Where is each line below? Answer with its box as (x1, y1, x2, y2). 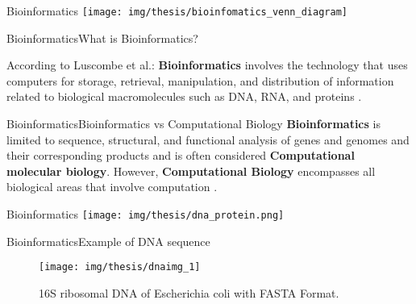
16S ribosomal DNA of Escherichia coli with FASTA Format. (39, 284, 339, 301)
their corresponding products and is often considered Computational (6, 147, 355, 164)
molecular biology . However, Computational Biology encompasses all (6, 162, 376, 179)
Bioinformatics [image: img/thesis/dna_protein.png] (6, 206, 285, 222)
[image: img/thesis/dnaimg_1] (39, 261, 201, 273)
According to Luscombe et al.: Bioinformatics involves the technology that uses (6, 56, 408, 73)
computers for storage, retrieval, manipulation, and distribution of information (6, 72, 394, 89)
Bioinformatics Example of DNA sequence (6, 232, 210, 249)
